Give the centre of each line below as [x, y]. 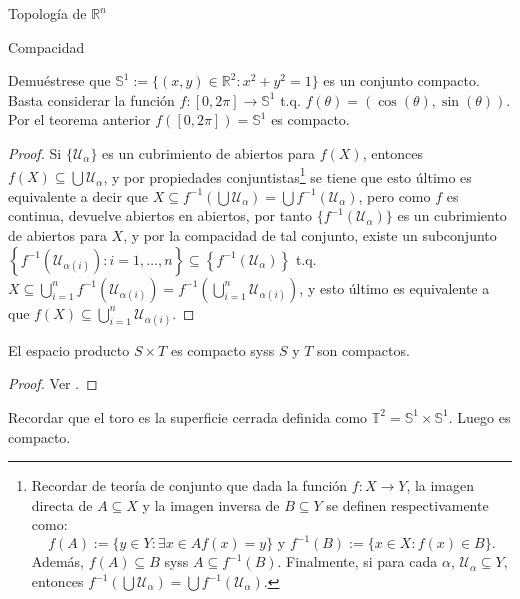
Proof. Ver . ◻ [53, 383]
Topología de [47, 13]
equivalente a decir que [78, 195]
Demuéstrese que [59, 80]
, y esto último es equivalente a [394, 287]
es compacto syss [222, 349]
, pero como [394, 195]
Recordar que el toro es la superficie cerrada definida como [188, 416]
